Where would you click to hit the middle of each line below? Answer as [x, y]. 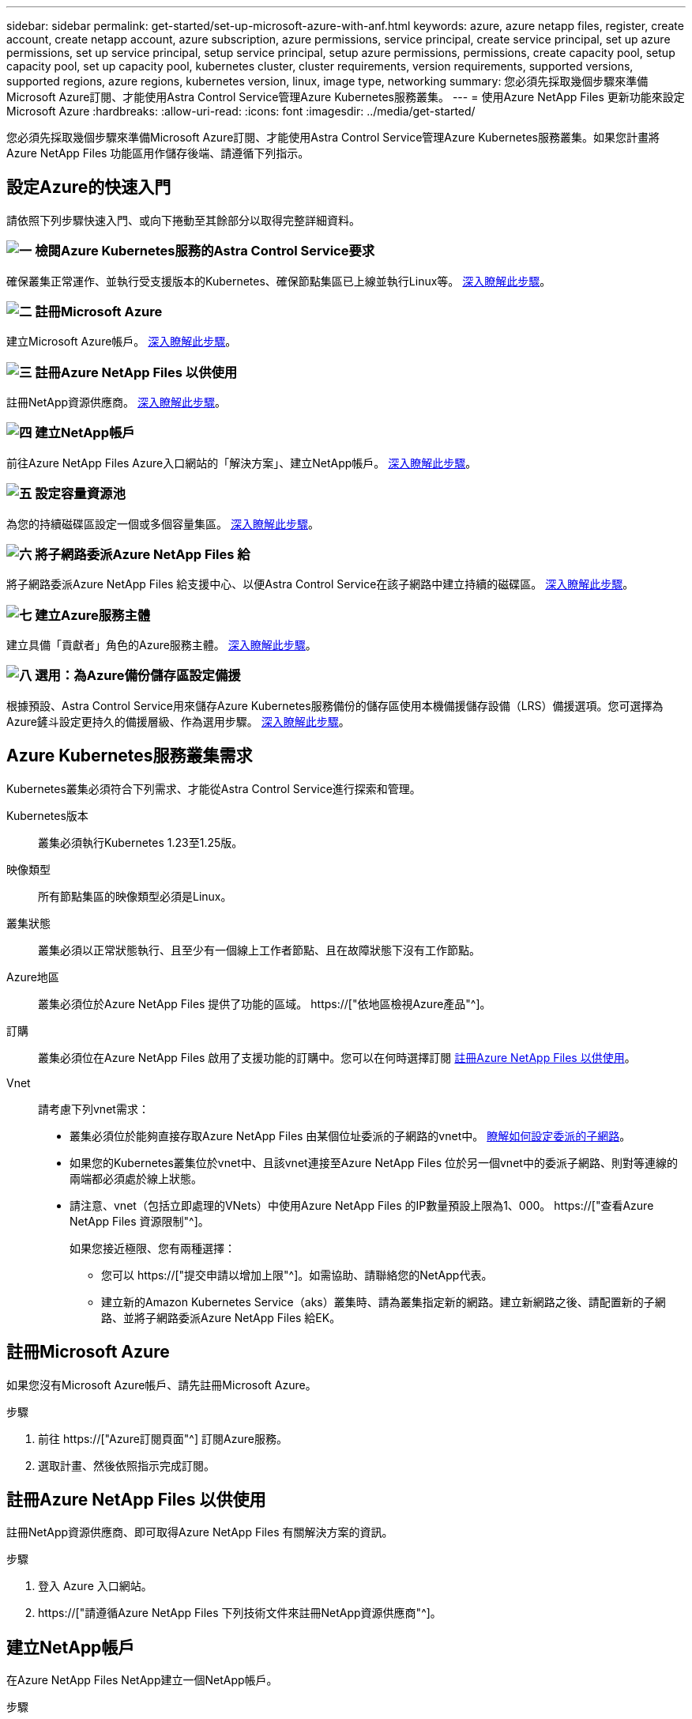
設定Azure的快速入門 [89, 187]
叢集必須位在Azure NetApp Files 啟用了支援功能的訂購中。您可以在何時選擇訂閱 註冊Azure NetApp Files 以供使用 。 [337, 1057]
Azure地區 [33, 977]
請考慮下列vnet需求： [94, 1109]
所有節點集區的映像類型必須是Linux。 [135, 896]
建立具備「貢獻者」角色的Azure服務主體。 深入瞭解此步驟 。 [162, 645]
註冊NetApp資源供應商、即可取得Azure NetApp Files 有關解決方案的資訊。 [200, 1532]
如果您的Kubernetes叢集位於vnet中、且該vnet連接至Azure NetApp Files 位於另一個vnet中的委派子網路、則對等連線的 [374, 1162]
